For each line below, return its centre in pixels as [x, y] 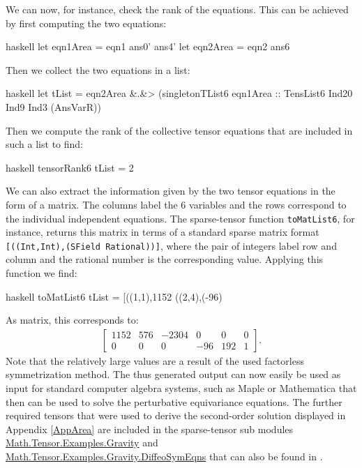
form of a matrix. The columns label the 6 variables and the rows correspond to [176, 204]
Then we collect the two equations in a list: [98, 69]
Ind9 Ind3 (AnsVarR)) [53, 106]
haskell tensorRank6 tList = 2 [70, 167]
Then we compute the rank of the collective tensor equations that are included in [179, 130]
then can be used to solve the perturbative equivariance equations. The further [174, 401]
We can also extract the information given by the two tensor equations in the [171, 191]
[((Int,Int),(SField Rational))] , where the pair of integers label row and [171, 245]
